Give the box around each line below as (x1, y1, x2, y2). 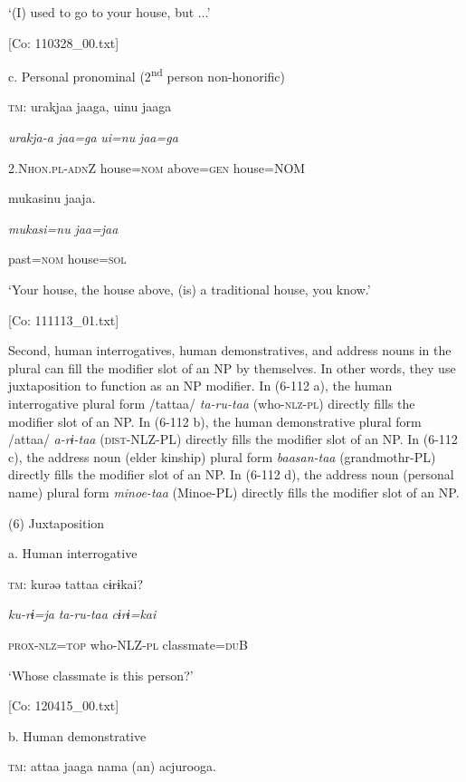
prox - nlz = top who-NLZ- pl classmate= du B (8, 634, 248, 653)
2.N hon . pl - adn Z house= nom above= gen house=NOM (8, 158, 306, 177)
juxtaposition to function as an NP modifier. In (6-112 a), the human (8, 376, 393, 395)
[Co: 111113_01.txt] (8, 310, 119, 329)
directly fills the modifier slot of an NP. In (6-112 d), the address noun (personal (8, 465, 454, 484)
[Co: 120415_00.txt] (8, 696, 119, 715)
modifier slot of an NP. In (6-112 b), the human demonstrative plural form (8, 411, 422, 430)
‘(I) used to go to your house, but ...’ (8, 3, 211, 21)
